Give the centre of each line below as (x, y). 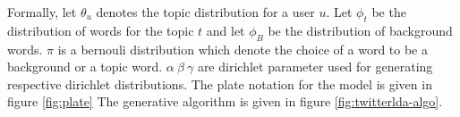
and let (226, 30)
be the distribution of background (360, 30)
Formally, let (42, 12)
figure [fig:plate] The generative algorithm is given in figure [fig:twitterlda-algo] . (225, 101)
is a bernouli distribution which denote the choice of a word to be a (243, 49)
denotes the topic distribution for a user (205, 12)
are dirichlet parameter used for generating (315, 67)
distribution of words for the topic (101, 30)
